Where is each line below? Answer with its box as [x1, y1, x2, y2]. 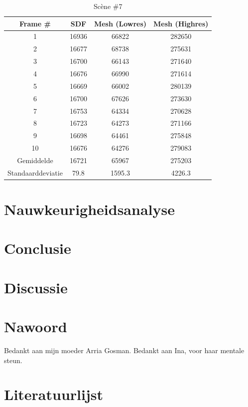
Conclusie [4, 238, 71, 258]
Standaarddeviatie [7, 167, 63, 178]
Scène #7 [93, 1, 123, 11]
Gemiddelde [17, 155, 53, 165]
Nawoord [4, 316, 67, 337]
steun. [4, 355, 22, 365]
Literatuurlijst [4, 384, 103, 405]
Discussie [4, 277, 68, 297]
